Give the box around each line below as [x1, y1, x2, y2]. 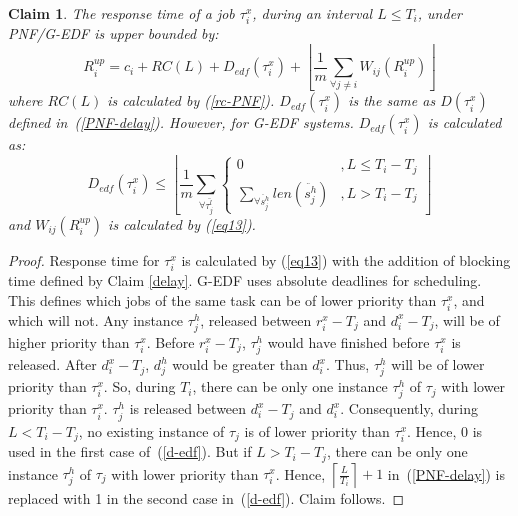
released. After [8, 354, 97, 375]
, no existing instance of [78, 420, 225, 441]
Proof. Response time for [8, 249, 160, 270]
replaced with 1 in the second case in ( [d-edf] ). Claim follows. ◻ [8, 487, 405, 508]
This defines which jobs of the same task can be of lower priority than [8, 289, 437, 310]
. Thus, [326, 354, 370, 375]
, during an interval [252, 3, 373, 23]
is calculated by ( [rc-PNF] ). [107, 90, 275, 111]
